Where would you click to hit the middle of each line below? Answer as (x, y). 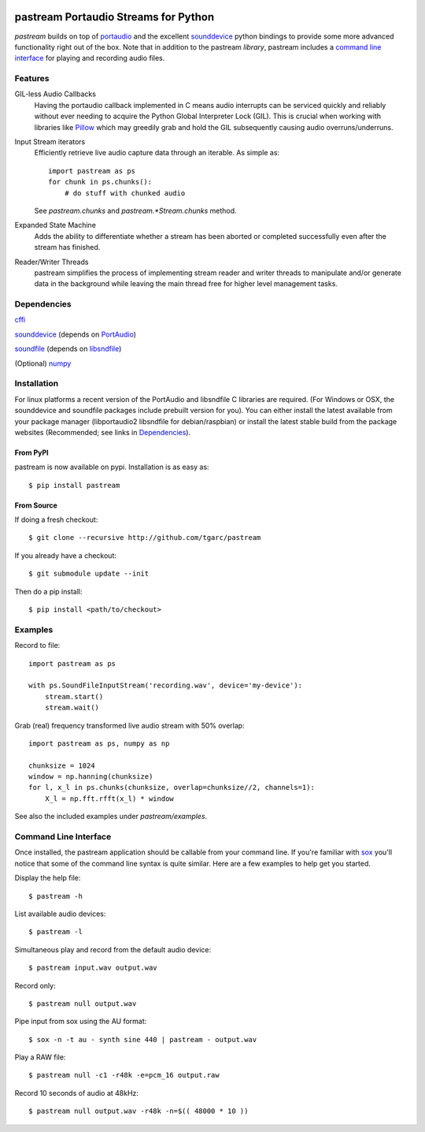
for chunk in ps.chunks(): (100, 182)
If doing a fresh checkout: (56, 519)
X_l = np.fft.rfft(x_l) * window (109, 799)
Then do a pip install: (48, 591)
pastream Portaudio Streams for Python (115, 17)
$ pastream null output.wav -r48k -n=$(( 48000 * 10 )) (139, 1111)
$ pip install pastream (74, 485)
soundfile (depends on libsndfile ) (68, 349)
